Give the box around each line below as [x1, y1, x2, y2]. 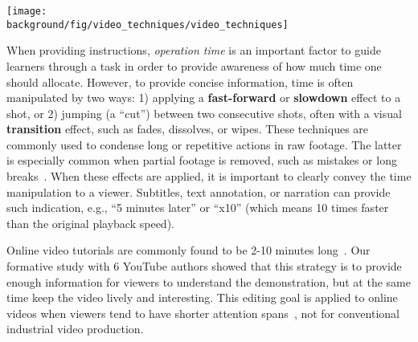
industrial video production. [6, 320, 144, 337]
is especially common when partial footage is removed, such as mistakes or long [6, 152, 397, 169]
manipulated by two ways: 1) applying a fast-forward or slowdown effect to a [6, 89, 401, 106]
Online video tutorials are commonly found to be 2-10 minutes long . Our [6, 242, 371, 259]
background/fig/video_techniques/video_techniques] [6, 18, 289, 31]
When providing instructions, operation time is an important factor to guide [6, 42, 381, 59]
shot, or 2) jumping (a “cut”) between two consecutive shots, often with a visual [6, 104, 402, 121]
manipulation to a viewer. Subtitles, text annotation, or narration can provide [6, 183, 391, 200]
